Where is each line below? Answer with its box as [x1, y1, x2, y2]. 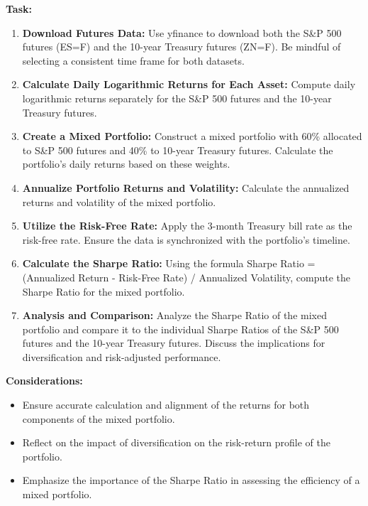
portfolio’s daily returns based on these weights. [22, 156, 230, 171]
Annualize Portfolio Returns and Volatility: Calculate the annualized [22, 180, 350, 195]
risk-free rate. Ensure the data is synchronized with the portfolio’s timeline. [22, 232, 350, 247]
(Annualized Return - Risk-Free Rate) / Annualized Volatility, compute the [22, 269, 350, 284]
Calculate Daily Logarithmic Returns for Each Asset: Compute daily [22, 77, 356, 92]
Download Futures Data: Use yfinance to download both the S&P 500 [22, 25, 342, 40]
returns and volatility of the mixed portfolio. [22, 194, 216, 209]
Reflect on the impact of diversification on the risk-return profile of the [22, 435, 330, 450]
